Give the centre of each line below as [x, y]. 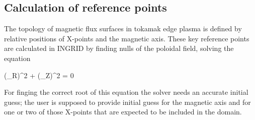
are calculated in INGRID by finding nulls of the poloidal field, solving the [119, 48]
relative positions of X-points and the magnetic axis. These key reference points [127, 38]
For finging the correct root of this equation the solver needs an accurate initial [126, 92]
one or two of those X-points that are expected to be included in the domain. [123, 112]
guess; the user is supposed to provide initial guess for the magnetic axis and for [127, 102]
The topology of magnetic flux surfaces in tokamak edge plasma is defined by [123, 28]
